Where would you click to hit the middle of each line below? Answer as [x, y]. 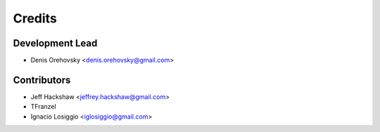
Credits [35, 18]
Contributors [42, 80]
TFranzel [43, 107]
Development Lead [55, 43]
